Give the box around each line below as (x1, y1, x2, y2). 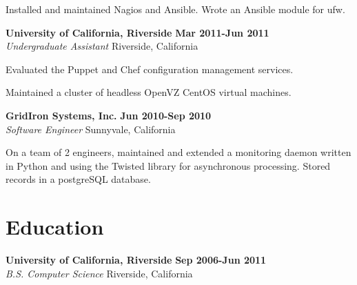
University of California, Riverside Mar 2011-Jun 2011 (6, 25, 269, 39)
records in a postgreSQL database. (6, 172, 151, 186)
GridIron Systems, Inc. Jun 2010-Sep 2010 (6, 108, 212, 122)
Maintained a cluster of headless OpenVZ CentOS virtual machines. (6, 85, 292, 99)
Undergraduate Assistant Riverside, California (6, 39, 198, 53)
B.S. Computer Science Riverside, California (6, 266, 193, 280)
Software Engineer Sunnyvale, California (6, 121, 176, 136)
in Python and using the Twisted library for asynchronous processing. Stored (6, 158, 331, 173)
